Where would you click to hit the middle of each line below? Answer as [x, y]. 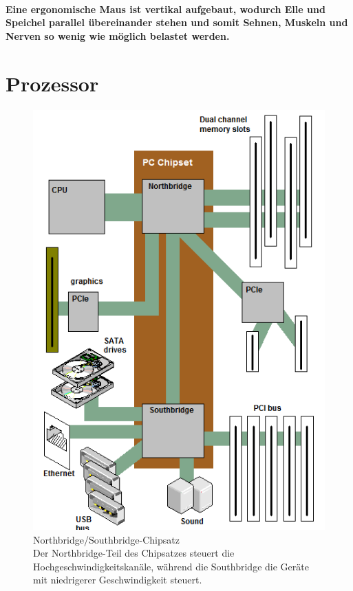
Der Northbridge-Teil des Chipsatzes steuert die [134, 553]
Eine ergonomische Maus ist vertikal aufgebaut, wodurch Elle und [165, 9]
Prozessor [52, 83]
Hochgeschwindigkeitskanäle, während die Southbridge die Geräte [171, 566]
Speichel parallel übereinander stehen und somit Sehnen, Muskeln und [177, 22]
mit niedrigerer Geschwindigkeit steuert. [118, 580]
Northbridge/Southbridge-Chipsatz [106, 539]
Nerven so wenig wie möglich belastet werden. [118, 35]
